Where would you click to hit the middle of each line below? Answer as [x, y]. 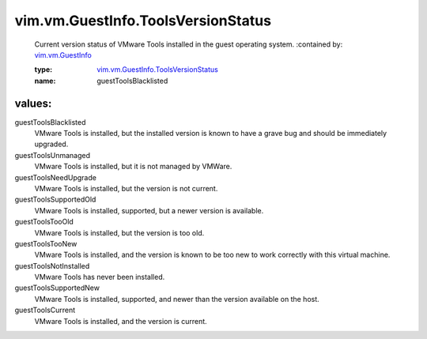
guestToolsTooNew [46, 243]
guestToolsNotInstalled [52, 266]
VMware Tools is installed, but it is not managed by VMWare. [133, 167]
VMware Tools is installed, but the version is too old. [119, 232]
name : [45, 81]
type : [43, 70]
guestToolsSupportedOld [55, 200]
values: [33, 103]
